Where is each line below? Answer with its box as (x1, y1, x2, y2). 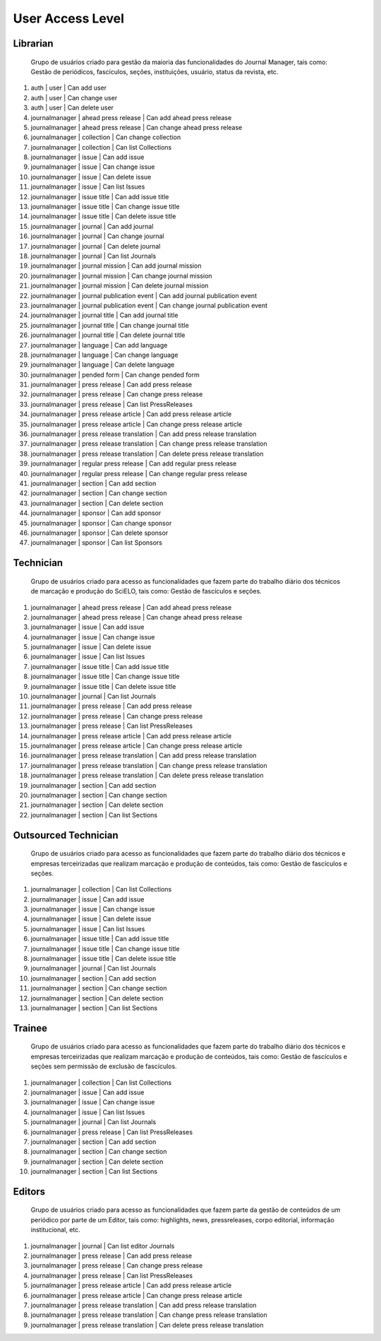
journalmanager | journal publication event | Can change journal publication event (30, 301, 268, 309)
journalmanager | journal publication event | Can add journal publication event (30, 291, 258, 300)
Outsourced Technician (13, 829, 119, 841)
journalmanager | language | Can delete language (30, 360, 175, 369)
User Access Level (13, 11, 125, 26)
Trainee (13, 1022, 48, 1034)
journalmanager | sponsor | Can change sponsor (30, 519, 172, 527)
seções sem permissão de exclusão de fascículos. (30, 1062, 177, 1070)
